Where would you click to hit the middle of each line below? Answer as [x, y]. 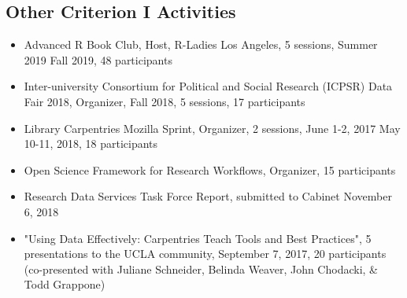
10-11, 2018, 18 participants [91, 143]
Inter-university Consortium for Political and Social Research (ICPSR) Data [208, 86]
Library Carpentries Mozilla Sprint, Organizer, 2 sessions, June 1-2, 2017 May [212, 128]
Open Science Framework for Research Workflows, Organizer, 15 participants [210, 169]
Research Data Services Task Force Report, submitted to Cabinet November [208, 196]
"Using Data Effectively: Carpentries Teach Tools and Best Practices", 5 [198, 238]
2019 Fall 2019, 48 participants [98, 59]
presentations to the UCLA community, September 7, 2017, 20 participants [205, 254]
